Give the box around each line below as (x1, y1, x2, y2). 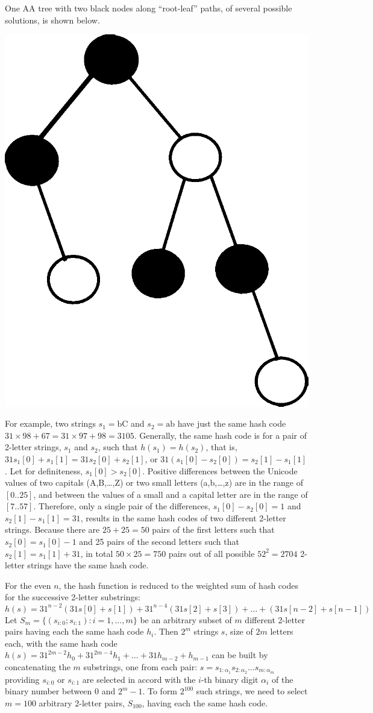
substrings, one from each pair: (83, 660, 198, 673)
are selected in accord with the (82, 673, 196, 685)
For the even (5, 579, 51, 591)
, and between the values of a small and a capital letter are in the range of (33, 488, 308, 500)
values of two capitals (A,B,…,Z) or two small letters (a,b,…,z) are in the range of (5, 476, 303, 489)
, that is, (205, 441, 237, 453)
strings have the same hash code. (27, 559, 149, 571)
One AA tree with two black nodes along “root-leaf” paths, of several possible (5, 2, 292, 14)
